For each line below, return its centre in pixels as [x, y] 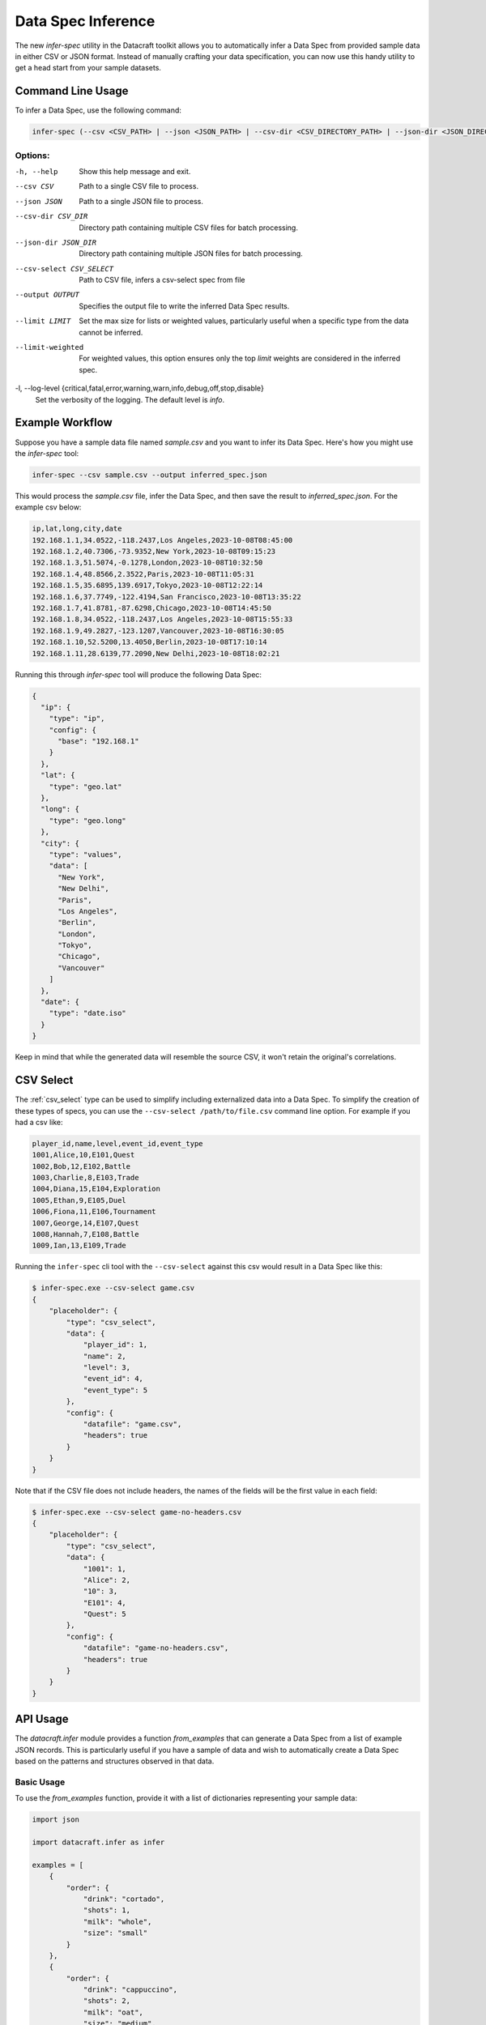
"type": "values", [85, 854]
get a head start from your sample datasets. [88, 68]
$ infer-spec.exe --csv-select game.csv [113, 1288]
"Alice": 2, [107, 1580]
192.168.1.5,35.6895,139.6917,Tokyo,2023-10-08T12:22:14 [147, 586]
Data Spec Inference [85, 21]
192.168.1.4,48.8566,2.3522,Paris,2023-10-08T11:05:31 [143, 574]
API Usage [42, 1719]
